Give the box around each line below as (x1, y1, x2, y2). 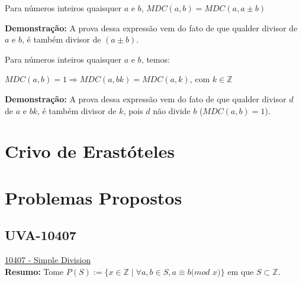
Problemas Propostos (5, 185, 182, 209)
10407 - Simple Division (5, 254, 91, 266)
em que (227, 265, 254, 277)
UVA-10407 (5, 226, 76, 244)
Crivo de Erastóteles (5, 139, 175, 163)
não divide (153, 104, 191, 116)
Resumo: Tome (5, 265, 64, 277)
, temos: (141, 53, 170, 65)
